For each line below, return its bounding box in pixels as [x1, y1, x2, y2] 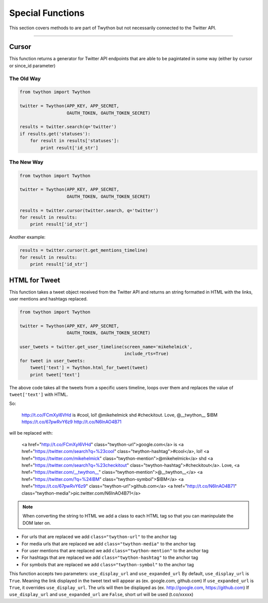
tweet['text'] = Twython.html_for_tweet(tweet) [30, 365, 148, 371]
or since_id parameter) [9, 63, 56, 69]
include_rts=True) [124, 351, 169, 357]
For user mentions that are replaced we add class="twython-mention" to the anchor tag [21, 547, 208, 553]
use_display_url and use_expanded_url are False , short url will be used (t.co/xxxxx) [9, 592, 194, 598]
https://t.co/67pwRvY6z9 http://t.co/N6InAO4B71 [21, 419, 122, 425]
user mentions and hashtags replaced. [9, 296, 88, 302]
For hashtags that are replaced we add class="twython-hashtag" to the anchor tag [21, 554, 199, 561]
